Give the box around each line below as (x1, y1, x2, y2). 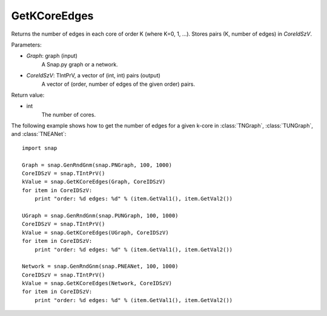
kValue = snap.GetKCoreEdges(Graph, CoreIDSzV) (22, 178, 166, 185)
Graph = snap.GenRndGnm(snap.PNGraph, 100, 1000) (22, 161, 173, 169)
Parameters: (11, 41, 42, 48)
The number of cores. (41, 111, 96, 118)
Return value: (11, 91, 45, 98)
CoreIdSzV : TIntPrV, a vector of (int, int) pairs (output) (26, 72, 160, 79)
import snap (22, 144, 58, 151)
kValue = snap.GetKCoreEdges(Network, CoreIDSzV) (22, 280, 173, 287)
